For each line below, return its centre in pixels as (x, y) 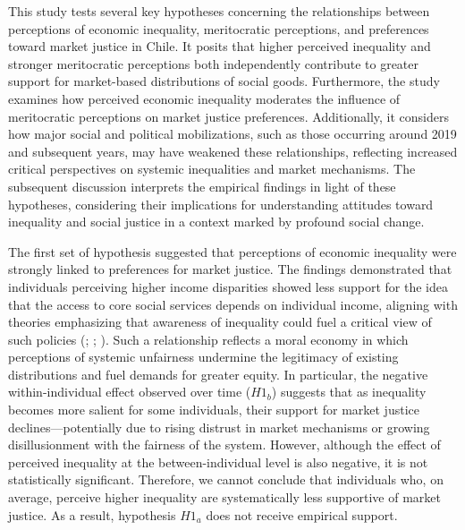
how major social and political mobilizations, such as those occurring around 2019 (232, 134)
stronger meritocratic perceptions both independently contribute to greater (214, 63)
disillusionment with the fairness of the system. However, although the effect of (224, 445)
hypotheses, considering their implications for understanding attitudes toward (221, 204)
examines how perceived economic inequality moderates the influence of (204, 98)
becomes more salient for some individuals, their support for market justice (214, 410)
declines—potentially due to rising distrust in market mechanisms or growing (219, 427)
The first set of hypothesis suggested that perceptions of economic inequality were (232, 251)
